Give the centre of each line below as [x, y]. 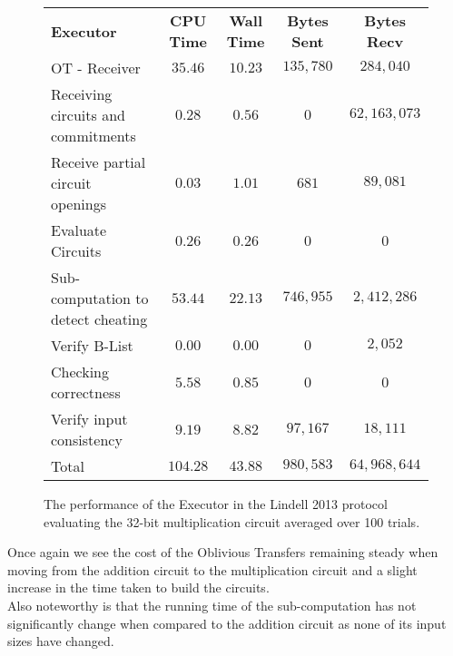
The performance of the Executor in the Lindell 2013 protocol [216, 504]
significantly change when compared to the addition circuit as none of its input [227, 623]
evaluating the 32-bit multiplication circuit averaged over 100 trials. [232, 521]
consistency [87, 440]
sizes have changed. [61, 641]
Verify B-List [92, 345]
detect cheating [99, 319]
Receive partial [98, 162]
